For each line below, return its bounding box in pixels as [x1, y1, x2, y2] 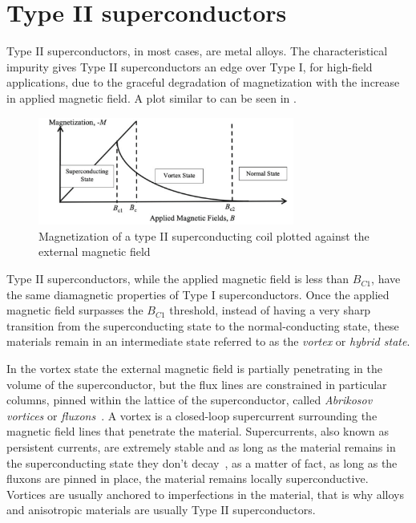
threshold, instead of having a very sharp [169, 302, 371, 318]
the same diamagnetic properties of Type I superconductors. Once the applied [6, 286, 390, 302]
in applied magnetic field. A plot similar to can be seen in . [6, 89, 297, 106]
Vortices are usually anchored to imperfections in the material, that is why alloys [6, 485, 405, 502]
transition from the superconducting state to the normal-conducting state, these [6, 317, 399, 334]
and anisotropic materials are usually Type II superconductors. [6, 501, 316, 518]
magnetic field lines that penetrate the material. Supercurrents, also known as [6, 423, 389, 440]
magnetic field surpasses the [6, 302, 143, 318]
